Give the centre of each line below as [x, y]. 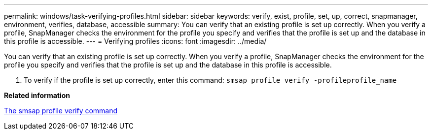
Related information [37, 95]
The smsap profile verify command [61, 111]
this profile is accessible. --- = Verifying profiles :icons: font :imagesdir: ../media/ [135, 41]
